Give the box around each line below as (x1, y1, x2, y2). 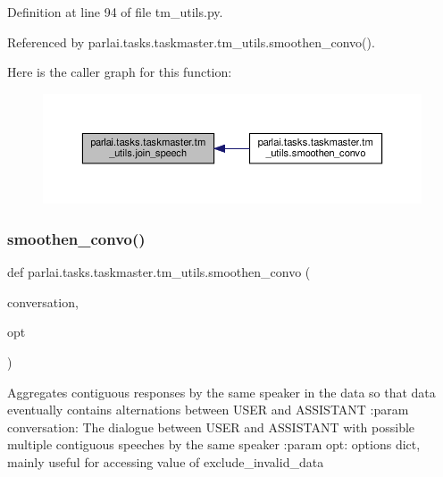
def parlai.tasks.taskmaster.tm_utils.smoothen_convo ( (7, 263, 311, 281)
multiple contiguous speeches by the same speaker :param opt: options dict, (7, 435, 421, 454)
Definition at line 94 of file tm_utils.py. (7, 3, 223, 21)
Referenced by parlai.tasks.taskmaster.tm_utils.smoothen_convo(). (7, 32, 375, 51)
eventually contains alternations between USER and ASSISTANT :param (7, 400, 409, 419)
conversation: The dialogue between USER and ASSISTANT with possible (7, 417, 415, 436)
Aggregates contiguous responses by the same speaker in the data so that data (7, 382, 436, 401)
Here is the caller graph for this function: (7, 63, 232, 81)
